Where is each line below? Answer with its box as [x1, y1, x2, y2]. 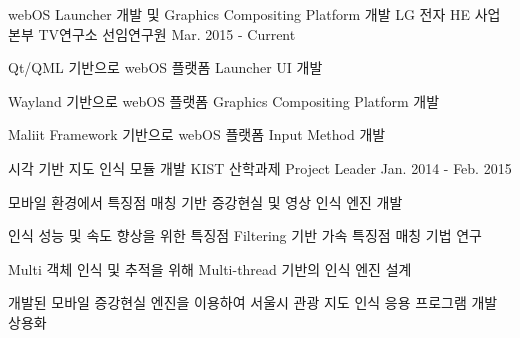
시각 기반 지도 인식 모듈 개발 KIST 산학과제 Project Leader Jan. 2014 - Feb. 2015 [8, 157, 512, 178]
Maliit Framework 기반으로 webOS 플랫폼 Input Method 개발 [8, 124, 386, 145]
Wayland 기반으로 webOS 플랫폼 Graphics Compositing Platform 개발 [8, 90, 440, 111]
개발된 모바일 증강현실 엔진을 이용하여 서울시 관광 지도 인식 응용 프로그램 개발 [8, 292, 498, 313]
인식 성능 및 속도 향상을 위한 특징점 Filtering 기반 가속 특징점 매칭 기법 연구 [8, 225, 482, 246]
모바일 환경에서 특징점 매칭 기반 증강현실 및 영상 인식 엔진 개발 [8, 191, 403, 212]
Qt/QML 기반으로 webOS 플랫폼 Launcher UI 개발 [8, 57, 323, 78]
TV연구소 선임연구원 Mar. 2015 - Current [38, 23, 296, 44]
